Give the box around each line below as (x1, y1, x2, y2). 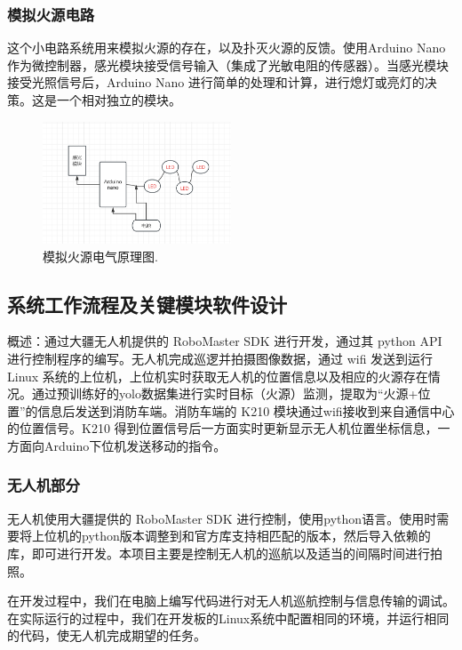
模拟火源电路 (7, 3, 95, 25)
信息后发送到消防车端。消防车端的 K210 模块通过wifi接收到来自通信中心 (37, 401, 455, 420)
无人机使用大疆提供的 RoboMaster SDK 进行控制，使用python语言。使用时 (7, 509, 437, 527)
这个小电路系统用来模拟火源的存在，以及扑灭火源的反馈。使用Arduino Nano (7, 38, 446, 57)
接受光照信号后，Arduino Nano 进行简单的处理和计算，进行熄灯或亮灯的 (7, 73, 425, 92)
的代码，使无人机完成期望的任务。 (7, 626, 206, 645)
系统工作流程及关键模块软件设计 (7, 290, 287, 317)
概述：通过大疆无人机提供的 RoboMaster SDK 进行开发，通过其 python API (7, 332, 442, 350)
